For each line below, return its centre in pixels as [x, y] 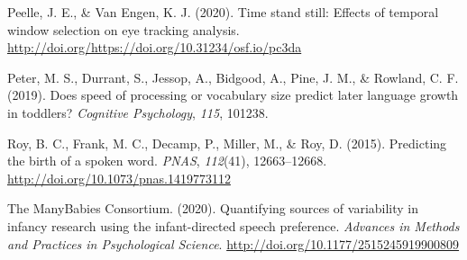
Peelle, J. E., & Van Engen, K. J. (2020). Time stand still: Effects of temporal [223, 12]
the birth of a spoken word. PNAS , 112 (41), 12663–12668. [167, 161]
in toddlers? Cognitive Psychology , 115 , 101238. [138, 112]
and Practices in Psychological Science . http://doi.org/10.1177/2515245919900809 [233, 243]
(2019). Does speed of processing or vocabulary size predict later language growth [233, 95]
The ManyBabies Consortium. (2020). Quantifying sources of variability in [213, 208]
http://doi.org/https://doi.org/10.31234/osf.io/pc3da [155, 47]
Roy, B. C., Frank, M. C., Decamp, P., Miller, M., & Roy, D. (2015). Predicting [227, 143]
